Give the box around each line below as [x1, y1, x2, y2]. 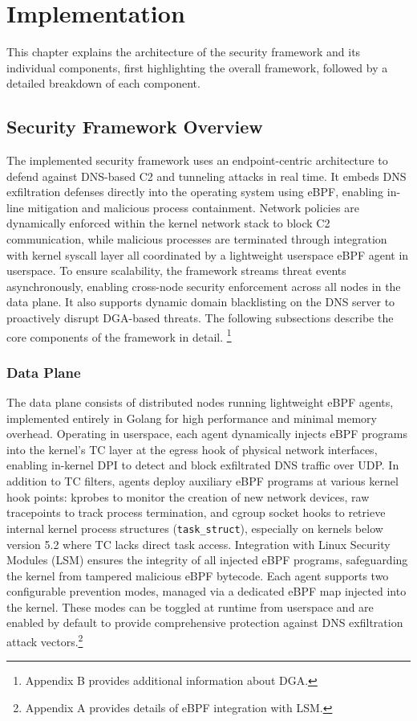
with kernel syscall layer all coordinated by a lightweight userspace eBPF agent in [6, 246, 409, 263]
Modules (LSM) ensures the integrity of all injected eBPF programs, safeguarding [6, 551, 408, 568]
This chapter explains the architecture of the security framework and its [6, 43, 361, 60]
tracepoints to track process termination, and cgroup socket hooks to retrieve [6, 504, 386, 521]
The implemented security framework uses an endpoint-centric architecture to [6, 152, 388, 169]
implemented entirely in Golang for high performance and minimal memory [6, 409, 377, 426]
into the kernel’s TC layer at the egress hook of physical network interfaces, [6, 440, 378, 457]
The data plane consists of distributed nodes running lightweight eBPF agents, [6, 394, 394, 411]
